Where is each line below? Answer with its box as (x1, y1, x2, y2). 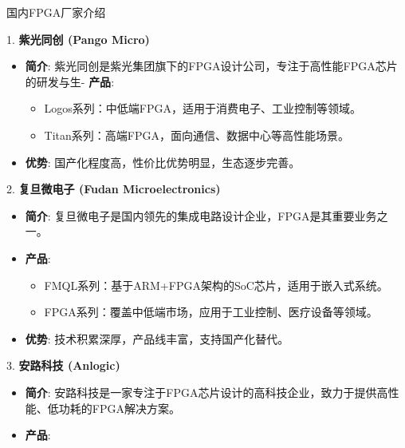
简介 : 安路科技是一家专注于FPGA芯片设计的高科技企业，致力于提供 (25, 383, 377, 400)
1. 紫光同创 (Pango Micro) (6, 30, 150, 47)
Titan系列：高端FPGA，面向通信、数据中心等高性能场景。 (44, 126, 349, 143)
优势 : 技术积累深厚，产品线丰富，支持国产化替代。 (25, 330, 289, 347)
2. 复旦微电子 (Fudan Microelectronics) (6, 180, 221, 197)
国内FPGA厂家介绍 (6, 4, 106, 20)
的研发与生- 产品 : (25, 73, 115, 89)
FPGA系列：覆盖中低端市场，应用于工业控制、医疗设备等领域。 (44, 303, 378, 320)
